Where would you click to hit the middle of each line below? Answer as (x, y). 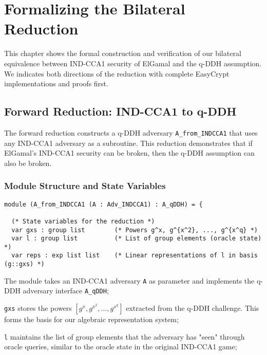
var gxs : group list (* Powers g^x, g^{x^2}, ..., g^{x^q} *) (135, 230)
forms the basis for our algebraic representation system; (91, 319)
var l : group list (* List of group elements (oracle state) (137, 239)
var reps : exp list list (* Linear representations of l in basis (135, 256)
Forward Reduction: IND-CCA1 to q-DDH (120, 111)
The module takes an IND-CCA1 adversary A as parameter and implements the (129, 280)
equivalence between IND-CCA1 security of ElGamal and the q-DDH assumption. (133, 63)
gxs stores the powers (38, 308)
